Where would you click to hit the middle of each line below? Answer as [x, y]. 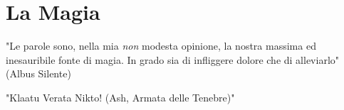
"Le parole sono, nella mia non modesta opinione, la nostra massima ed [161, 46]
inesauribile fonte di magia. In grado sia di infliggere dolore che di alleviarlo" [173, 59]
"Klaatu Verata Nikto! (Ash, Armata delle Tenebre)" [120, 97]
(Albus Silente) [38, 73]
